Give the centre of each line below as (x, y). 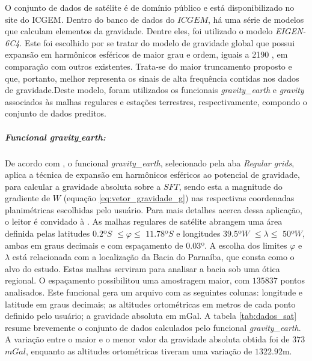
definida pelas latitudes (47, 233)
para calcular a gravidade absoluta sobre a (83, 186)
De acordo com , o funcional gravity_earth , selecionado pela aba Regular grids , (150, 162)
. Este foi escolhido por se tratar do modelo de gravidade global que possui (157, 42)
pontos (293, 280)
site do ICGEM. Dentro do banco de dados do (90, 19)
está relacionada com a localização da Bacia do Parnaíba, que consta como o (153, 257)
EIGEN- (290, 31)
